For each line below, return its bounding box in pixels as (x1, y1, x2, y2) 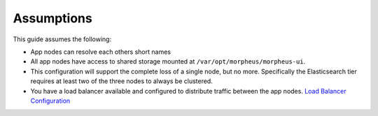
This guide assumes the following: (13, 35, 112, 43)
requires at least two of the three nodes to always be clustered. (30, 77, 213, 85)
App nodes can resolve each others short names (30, 48, 171, 56)
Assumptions (13, 10, 92, 26)
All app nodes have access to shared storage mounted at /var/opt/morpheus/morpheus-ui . (30, 57, 306, 66)
